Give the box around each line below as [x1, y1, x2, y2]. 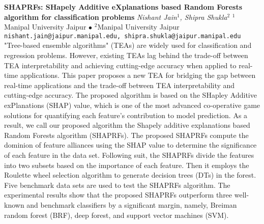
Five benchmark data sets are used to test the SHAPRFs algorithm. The [4, 179, 230, 190]
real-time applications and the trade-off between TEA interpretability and [4, 79, 235, 90]
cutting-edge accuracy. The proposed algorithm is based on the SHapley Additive [4, 90, 257, 100]
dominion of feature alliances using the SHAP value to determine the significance [4, 139, 257, 150]
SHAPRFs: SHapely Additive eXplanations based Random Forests [4, 2, 243, 12]
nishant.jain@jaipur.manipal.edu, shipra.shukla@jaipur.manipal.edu [4, 32, 241, 40]
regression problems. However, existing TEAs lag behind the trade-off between [4, 50, 248, 61]
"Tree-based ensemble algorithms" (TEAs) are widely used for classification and [4, 40, 252, 50]
